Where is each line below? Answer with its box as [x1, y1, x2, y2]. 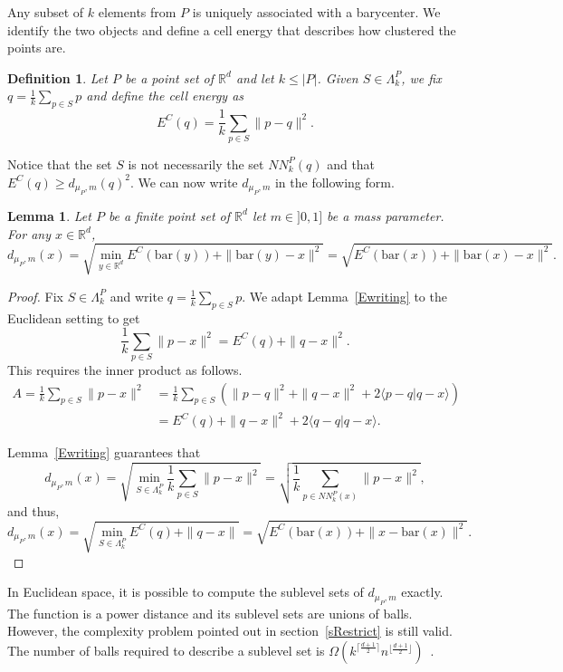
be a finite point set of [108, 206, 231, 225]
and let [235, 68, 274, 87]
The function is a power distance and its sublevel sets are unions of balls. [7, 603, 413, 622]
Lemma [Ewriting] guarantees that [7, 443, 201, 462]
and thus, [7, 501, 60, 520]
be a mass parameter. [327, 206, 444, 225]
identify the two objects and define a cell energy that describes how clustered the [7, 20, 456, 39]
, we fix [401, 68, 442, 87]
